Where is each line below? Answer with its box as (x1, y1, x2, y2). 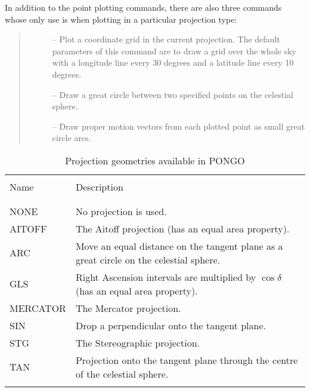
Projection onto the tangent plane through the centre (75, 353, 298, 367)
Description (75, 179, 123, 194)
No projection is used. (75, 204, 167, 218)
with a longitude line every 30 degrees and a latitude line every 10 (52, 56, 294, 69)
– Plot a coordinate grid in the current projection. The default (52, 33, 280, 45)
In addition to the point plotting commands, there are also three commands (5, 1, 282, 13)
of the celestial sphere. (75, 366, 169, 381)
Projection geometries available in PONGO (65, 153, 245, 167)
